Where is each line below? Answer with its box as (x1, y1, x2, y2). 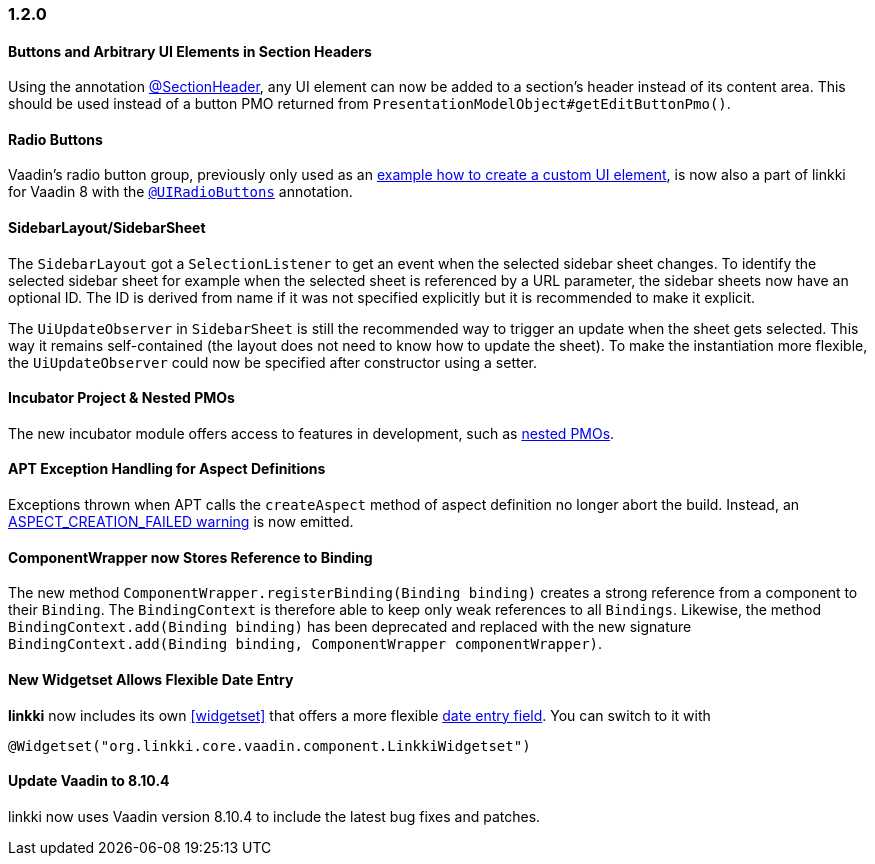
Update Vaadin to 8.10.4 (8, 772, 170, 790)
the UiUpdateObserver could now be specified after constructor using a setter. (8, 353, 537, 371)
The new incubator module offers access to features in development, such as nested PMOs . (8, 424, 615, 442)
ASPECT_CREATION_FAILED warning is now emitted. (8, 513, 354, 531)
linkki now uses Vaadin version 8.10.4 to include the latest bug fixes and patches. (8, 807, 541, 825)
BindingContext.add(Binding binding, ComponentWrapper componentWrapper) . (8, 635, 603, 653)
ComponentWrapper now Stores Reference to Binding (8, 548, 373, 566)
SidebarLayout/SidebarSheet (8, 219, 206, 237)
